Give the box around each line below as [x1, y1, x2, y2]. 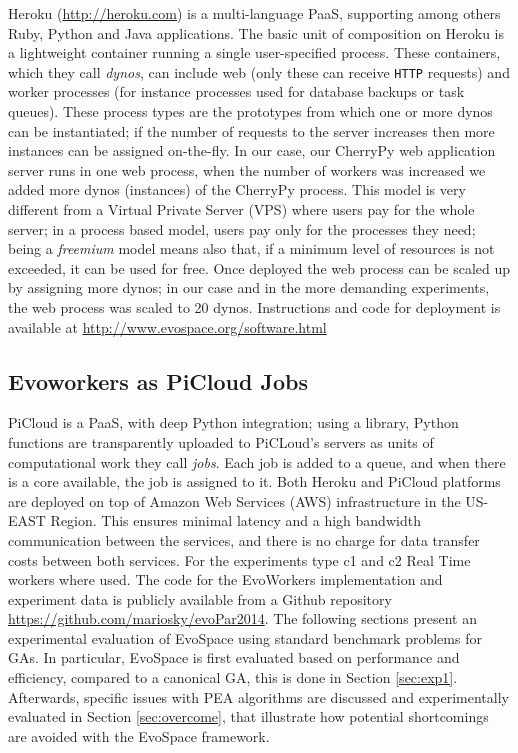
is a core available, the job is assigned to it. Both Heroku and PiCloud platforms [8, 471, 501, 492]
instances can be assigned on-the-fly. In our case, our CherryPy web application [8, 140, 496, 161]
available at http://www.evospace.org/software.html [8, 316, 327, 337]
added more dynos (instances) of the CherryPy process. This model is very [8, 179, 466, 200]
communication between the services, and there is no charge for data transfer [8, 529, 480, 550]
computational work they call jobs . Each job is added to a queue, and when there [8, 451, 506, 472]
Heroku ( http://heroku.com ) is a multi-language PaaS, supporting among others [8, 3, 501, 23]
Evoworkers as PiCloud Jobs [8, 365, 308, 396]
